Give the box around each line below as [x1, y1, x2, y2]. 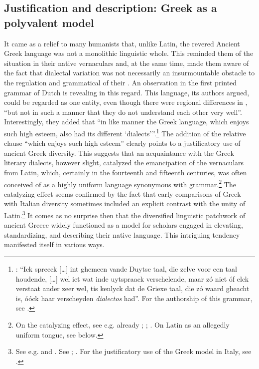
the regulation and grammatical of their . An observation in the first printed [4, 77, 237, 87]
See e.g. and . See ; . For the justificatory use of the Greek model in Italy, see [15, 346, 252, 357]
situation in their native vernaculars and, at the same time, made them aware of [4, 57, 249, 68]
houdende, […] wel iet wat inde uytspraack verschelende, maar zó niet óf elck [15, 273, 249, 284]
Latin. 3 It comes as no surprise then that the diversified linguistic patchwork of [4, 209, 246, 220]
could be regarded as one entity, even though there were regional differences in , [4, 97, 248, 107]
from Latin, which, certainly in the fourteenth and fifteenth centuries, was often [4, 167, 247, 177]
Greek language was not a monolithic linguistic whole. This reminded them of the [4, 48, 254, 58]
